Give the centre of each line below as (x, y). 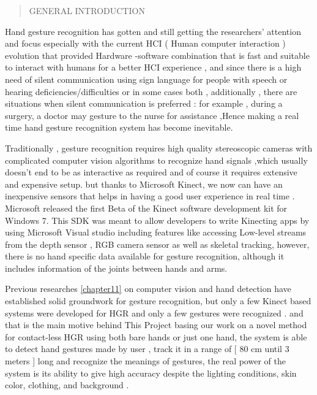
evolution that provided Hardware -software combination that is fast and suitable (157, 55)
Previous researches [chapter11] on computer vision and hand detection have (148, 289)
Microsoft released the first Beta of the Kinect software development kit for (146, 208)
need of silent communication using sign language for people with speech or (146, 79)
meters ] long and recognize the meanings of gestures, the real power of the (145, 361)
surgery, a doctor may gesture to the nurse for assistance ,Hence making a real (152, 115)
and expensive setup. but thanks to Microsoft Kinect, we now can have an (144, 184)
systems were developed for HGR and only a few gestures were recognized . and (154, 313)
